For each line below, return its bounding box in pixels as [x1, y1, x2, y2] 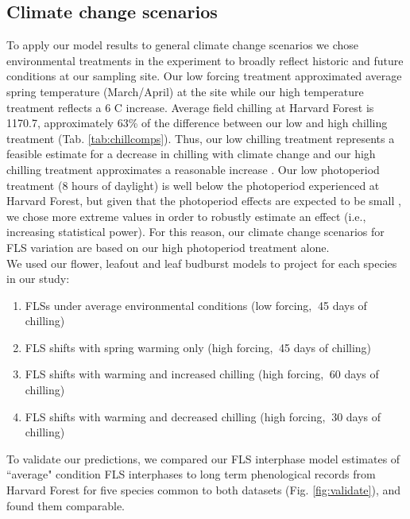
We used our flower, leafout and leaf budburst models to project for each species [6, 254, 397, 271]
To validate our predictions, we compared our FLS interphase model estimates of [6, 450, 400, 467]
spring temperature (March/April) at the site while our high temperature [6, 83, 364, 99]
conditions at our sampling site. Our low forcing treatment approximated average [6, 68, 402, 84]
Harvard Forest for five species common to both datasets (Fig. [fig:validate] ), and [6, 482, 401, 498]
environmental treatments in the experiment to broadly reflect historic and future [6, 52, 404, 68]
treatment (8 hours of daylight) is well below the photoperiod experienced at [6, 176, 380, 193]
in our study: [6, 270, 70, 287]
